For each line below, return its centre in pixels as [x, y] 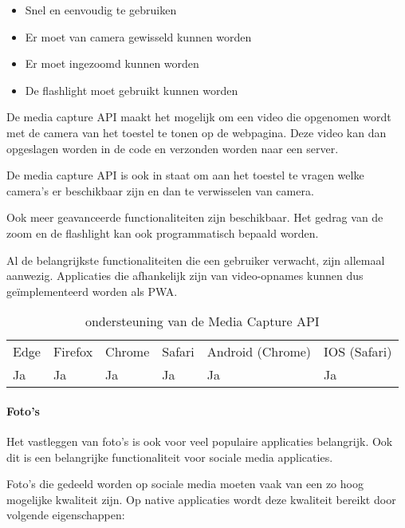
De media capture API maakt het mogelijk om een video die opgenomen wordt [199, 117]
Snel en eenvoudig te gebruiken [101, 10]
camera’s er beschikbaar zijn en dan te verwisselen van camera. [160, 190]
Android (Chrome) [259, 352]
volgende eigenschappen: [66, 515]
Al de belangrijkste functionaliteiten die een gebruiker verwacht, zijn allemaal [196, 260]
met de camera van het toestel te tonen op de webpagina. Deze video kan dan [197, 132]
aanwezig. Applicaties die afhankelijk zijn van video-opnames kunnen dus [185, 276]
